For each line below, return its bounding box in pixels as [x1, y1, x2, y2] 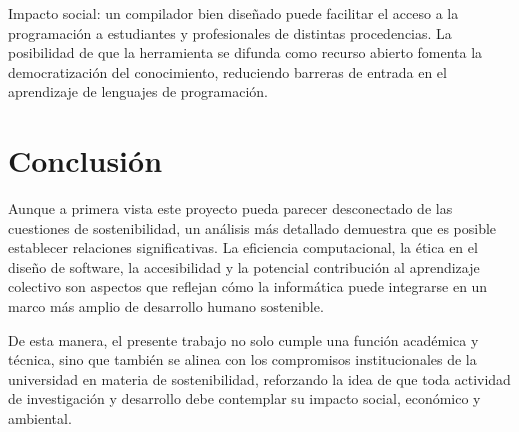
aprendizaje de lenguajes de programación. [8, 81, 268, 102]
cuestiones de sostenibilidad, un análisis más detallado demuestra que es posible [8, 217, 497, 238]
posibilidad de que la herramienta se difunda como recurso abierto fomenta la [8, 42, 483, 63]
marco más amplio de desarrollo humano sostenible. [8, 296, 324, 317]
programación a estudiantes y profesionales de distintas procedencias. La [8, 22, 452, 43]
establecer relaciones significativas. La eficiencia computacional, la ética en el [8, 237, 478, 258]
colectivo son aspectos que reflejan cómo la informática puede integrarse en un [8, 276, 488, 297]
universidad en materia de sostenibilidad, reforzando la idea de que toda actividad [8, 368, 511, 389]
